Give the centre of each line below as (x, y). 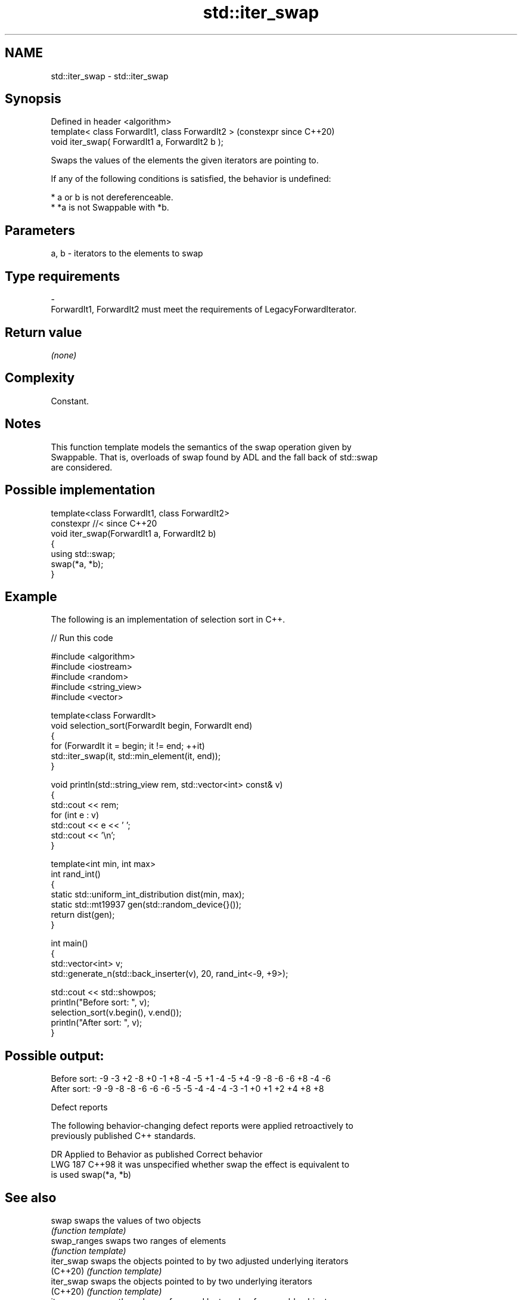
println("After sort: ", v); (97, 1023)
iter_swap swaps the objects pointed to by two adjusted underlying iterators (200, 1261)
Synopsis (33, 99)
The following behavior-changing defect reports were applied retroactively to (202, 1126)
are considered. (82, 467)
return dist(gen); (83, 915)
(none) (64, 355)
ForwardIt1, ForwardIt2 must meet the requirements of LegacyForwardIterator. (204, 309)
